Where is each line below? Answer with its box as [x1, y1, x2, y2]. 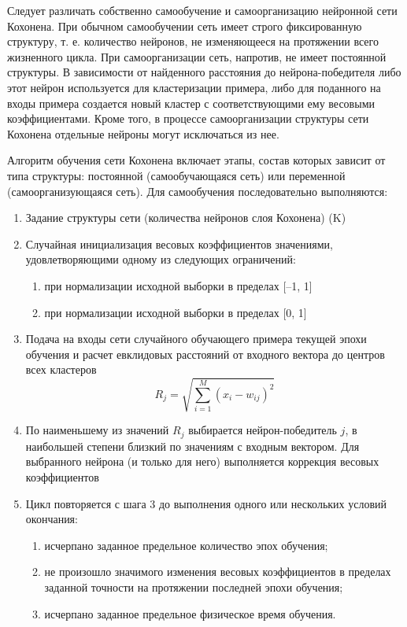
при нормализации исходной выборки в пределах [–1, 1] [44, 277, 313, 293]
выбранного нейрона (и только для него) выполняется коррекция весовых [25, 453, 379, 470]
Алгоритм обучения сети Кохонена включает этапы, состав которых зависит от [7, 152, 386, 168]
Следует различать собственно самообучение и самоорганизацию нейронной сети [7, 2, 398, 18]
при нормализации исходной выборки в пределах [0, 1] [44, 304, 307, 320]
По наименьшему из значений [25, 422, 169, 438]
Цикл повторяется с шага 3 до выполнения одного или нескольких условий [25, 495, 387, 511]
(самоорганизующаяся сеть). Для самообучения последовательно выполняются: [7, 183, 388, 199]
